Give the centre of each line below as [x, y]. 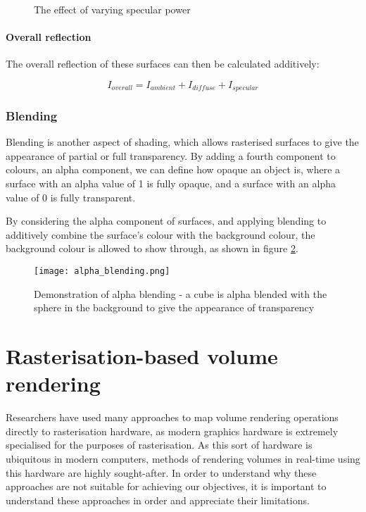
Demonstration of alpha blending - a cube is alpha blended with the [181, 293]
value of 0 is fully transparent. [71, 197]
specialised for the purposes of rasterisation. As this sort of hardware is [159, 445]
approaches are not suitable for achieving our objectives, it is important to [166, 486]
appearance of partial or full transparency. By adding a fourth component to [171, 155]
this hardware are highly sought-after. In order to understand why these [161, 472]
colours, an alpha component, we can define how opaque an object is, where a [173, 169]
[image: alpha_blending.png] [102, 271]
